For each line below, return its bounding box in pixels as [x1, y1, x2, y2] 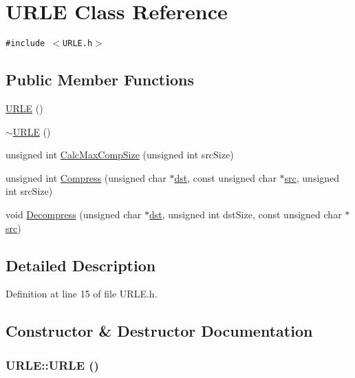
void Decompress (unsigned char [6, 207, 142, 221]
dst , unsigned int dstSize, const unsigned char [149, 207, 342, 221]
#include [6, 39, 45, 49]
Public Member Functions [6, 69, 194, 90]
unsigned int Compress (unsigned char [6, 170, 166, 185]
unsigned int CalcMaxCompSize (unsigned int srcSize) [6, 147, 234, 162]
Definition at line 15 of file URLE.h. [6, 286, 158, 301]
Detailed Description [6, 254, 156, 275]
